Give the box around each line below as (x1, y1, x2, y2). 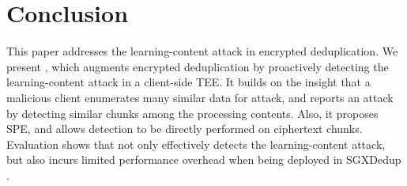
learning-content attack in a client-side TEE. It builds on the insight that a (6, 74, 371, 90)
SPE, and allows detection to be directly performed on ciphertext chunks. (6, 120, 363, 137)
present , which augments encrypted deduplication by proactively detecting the (6, 58, 389, 74)
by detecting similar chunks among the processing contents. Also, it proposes (6, 104, 379, 121)
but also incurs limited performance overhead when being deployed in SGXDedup (6, 151, 401, 168)
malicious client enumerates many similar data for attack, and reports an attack (6, 89, 394, 105)
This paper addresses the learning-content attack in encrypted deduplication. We (6, 43, 398, 59)
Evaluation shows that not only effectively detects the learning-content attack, (6, 135, 386, 152)
